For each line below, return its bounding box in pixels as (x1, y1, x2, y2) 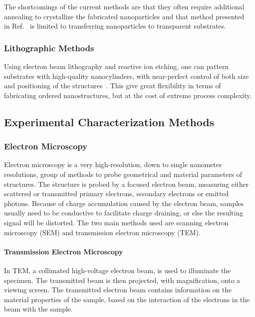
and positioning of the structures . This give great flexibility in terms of (4, 80, 221, 91)
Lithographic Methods (4, 41, 94, 54)
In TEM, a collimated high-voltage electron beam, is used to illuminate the (4, 265, 231, 275)
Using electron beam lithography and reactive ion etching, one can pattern (4, 61, 229, 71)
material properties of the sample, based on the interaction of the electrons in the (4, 294, 250, 304)
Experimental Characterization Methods (4, 114, 214, 129)
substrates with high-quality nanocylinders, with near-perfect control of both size (4, 70, 249, 81)
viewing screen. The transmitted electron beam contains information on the (4, 284, 232, 295)
